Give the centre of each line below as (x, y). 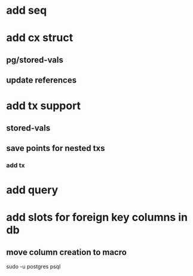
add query (32, 190)
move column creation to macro (67, 252)
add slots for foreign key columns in (97, 218)
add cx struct (40, 38)
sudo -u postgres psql (33, 266)
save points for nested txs (56, 148)
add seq (27, 10)
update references (41, 81)
